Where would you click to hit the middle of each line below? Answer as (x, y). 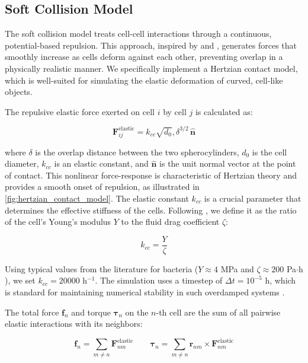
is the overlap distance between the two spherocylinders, (137, 152)
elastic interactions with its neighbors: (74, 324)
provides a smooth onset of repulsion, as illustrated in (102, 187)
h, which (280, 280)
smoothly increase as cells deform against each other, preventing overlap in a (144, 57)
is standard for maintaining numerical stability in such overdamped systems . (145, 292)
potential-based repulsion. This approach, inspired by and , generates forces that (151, 45)
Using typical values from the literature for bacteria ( (102, 268)
